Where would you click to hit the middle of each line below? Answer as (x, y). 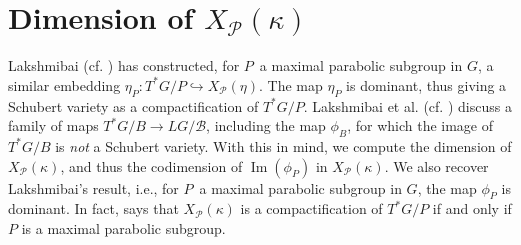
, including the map (266, 125)
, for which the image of (420, 125)
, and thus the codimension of (151, 165)
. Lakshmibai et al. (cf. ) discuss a (407, 105)
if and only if (472, 208)
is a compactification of (311, 208)
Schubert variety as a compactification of (133, 105)
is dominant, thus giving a (426, 84)
